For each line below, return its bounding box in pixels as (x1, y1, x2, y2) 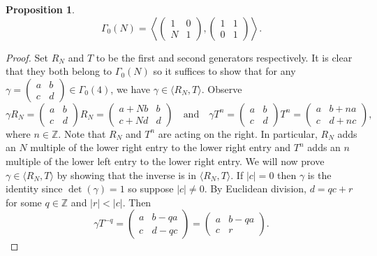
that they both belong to (6, 64, 112, 78)
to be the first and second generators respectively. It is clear (96, 50, 353, 64)
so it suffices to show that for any (153, 64, 296, 78)
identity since (6, 181, 63, 196)
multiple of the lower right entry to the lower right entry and (30, 140, 291, 155)
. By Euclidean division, (204, 181, 306, 196)
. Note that (58, 126, 106, 141)
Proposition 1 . (6, 2, 75, 16)
